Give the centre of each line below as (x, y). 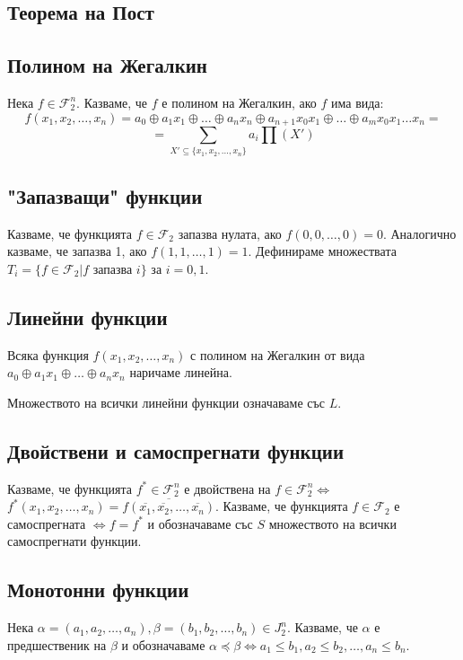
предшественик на (57, 644)
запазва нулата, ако (230, 233)
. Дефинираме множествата (322, 251)
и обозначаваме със (200, 523)
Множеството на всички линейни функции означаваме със (166, 402)
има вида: (358, 102)
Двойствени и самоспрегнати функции (176, 450)
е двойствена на (227, 488)
